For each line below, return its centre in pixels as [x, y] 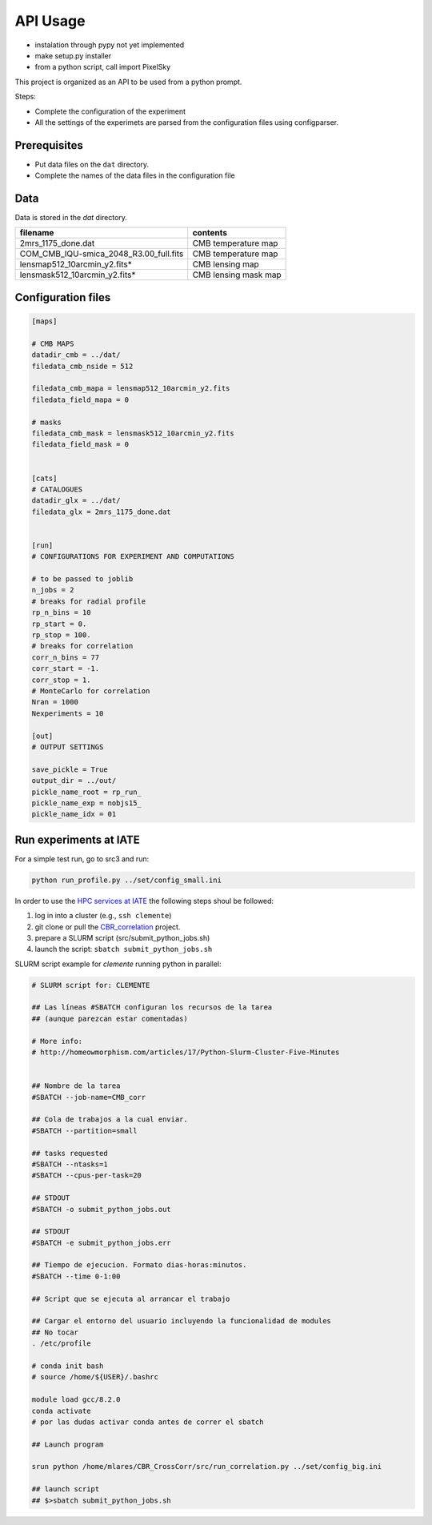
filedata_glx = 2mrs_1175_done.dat [101, 512]
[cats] [44, 478]
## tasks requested [70, 1153]
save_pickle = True [70, 769]
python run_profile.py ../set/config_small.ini [126, 880]
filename [37, 233]
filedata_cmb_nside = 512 [82, 366]
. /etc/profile [61, 1344]
